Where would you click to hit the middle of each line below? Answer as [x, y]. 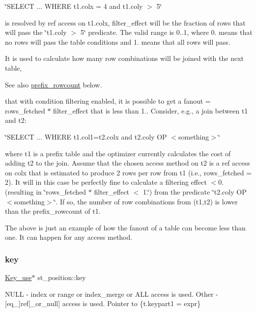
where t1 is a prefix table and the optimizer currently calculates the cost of [118, 153]
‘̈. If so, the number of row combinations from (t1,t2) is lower [146, 201]
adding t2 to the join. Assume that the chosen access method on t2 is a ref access [128, 163]
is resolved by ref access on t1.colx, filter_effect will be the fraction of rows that [125, 22]
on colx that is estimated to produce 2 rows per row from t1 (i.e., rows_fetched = [128, 172]
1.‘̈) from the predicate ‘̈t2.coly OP [195, 191]
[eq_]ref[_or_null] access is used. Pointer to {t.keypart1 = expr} [103, 303]
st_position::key [62, 277]
